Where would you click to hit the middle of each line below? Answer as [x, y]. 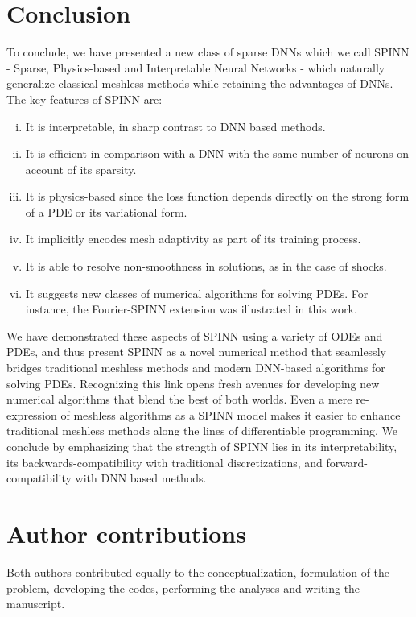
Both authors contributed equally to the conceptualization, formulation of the [198, 571]
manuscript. [36, 604]
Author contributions [126, 533]
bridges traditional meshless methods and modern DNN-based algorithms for [196, 368]
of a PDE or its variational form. [106, 211]
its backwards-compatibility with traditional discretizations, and [165, 462]
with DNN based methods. [141, 478]
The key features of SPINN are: [84, 99]
